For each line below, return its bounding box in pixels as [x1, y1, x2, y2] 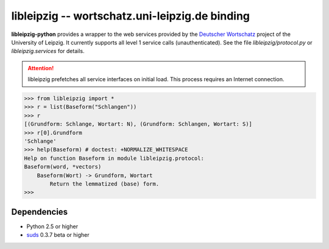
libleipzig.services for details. [11, 48, 85, 55]
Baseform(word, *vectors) [24, 164, 102, 170]
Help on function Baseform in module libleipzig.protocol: [24, 154, 204, 162]
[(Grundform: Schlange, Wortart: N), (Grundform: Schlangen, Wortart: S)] [24, 121, 253, 128]
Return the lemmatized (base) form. [49, 181, 160, 187]
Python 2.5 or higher [26, 223, 79, 230]
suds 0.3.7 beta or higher [26, 231, 90, 239]
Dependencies [11, 206, 68, 217]
